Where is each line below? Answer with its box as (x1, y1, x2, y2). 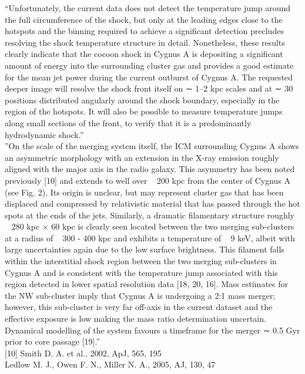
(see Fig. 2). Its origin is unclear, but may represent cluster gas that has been (5, 186, 284, 198)
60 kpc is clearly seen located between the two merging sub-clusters (51, 220, 294, 233)
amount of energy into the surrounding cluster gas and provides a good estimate (5, 59, 294, 71)
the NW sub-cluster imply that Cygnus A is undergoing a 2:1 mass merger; (5, 289, 276, 301)
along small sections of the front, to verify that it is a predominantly (5, 116, 252, 129)
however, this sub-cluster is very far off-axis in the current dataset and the (5, 301, 273, 313)
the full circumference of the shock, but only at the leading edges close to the (5, 13, 283, 25)
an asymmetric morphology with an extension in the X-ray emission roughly (5, 151, 279, 163)
